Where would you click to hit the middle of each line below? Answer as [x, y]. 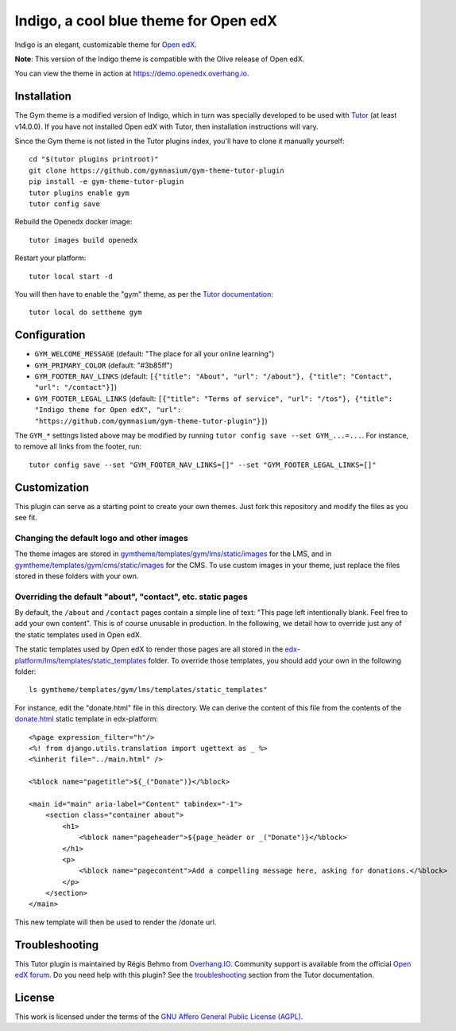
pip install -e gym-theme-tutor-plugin [106, 182]
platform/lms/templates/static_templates [81, 660]
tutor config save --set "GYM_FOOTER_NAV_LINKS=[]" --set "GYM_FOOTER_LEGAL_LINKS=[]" [203, 465]
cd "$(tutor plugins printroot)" [94, 160]
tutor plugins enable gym [79, 193]
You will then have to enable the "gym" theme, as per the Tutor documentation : [144, 294]
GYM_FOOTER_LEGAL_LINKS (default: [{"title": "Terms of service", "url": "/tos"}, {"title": [214, 399]
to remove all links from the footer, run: [78, 446]
